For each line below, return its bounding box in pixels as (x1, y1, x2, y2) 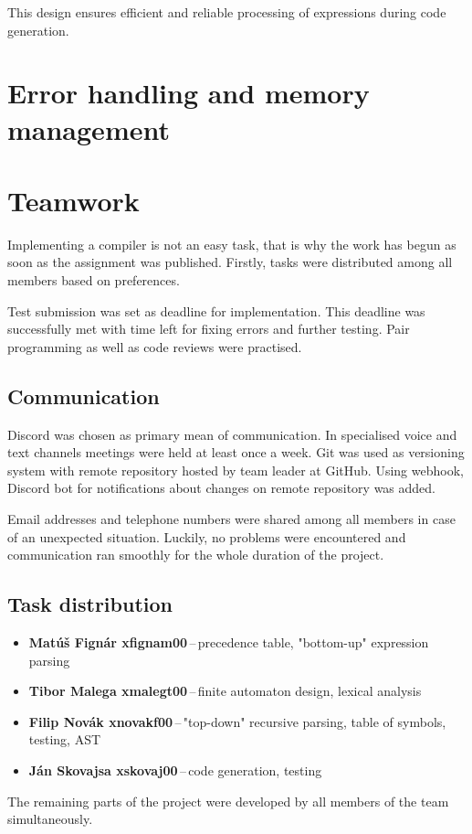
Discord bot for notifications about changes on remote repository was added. (7, 478, 436, 497)
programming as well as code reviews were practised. (7, 337, 302, 356)
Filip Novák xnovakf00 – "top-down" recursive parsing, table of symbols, (28, 711, 446, 731)
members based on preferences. (7, 271, 180, 290)
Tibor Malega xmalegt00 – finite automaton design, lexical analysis (28, 681, 422, 700)
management (7, 110, 170, 147)
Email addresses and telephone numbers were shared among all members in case (7, 509, 456, 529)
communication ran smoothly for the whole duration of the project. (7, 545, 384, 564)
